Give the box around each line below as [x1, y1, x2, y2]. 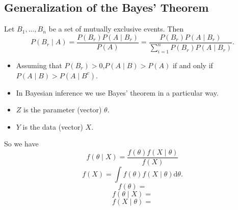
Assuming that [16, 60, 62, 70]
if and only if [172, 60, 213, 70]
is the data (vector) [22, 121, 83, 132]
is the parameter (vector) [23, 104, 102, 115]
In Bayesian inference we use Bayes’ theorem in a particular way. [16, 87, 219, 98]
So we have [4, 138, 39, 149]
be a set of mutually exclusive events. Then [48, 23, 184, 34]
